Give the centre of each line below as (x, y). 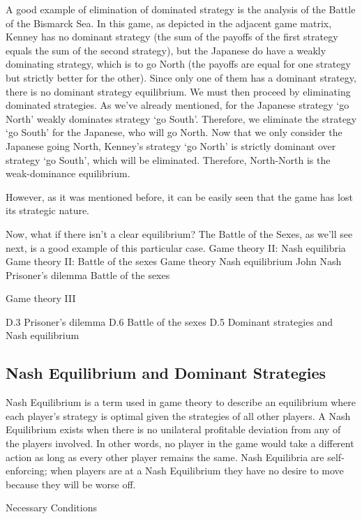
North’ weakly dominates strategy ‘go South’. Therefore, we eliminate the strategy (181, 118)
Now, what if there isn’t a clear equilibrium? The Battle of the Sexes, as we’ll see (179, 233)
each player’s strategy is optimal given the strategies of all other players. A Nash (178, 415)
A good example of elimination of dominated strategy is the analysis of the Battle (181, 9)
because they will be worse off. (71, 484)
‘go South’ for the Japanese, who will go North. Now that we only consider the (174, 132)
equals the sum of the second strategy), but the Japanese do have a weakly (166, 50)
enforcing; (27, 471)
